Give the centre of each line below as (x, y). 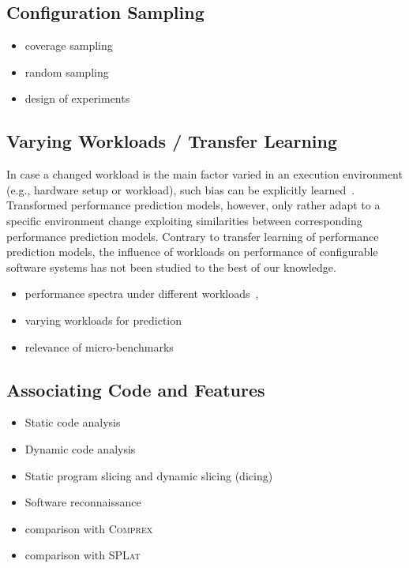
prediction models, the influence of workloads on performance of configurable (192, 252)
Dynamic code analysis (80, 448)
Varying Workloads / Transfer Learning (172, 141)
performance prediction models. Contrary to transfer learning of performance (193, 236)
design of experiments (77, 98)
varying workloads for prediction (103, 320)
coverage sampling (69, 45)
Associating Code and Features (136, 389)
